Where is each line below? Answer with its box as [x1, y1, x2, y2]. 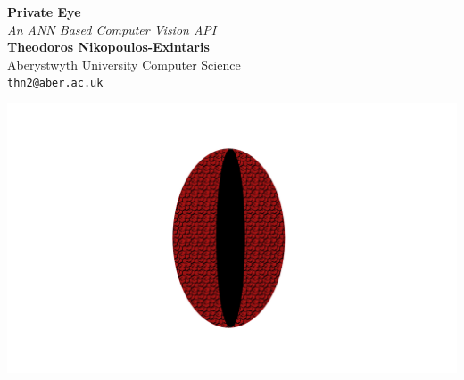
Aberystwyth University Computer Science [7, 54, 241, 73]
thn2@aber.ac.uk [7, 77, 104, 90]
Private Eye [7, 3, 81, 21]
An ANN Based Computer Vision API [7, 20, 217, 38]
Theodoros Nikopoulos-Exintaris [7, 37, 210, 56]
